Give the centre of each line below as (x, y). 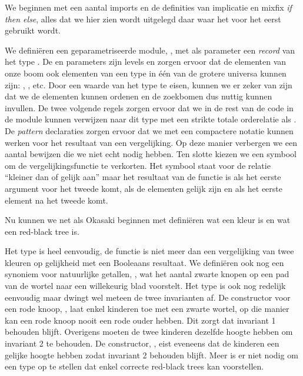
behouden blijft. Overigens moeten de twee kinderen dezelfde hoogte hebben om (149, 332)
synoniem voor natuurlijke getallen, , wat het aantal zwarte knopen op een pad (147, 274)
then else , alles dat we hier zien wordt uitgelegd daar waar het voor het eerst (143, 19)
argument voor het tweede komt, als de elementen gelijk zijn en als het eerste (144, 188)
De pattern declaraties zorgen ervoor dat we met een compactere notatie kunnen (149, 130)
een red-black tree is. (42, 231)
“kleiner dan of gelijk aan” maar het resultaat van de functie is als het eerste (143, 177)
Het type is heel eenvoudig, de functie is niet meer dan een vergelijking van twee (149, 251)
